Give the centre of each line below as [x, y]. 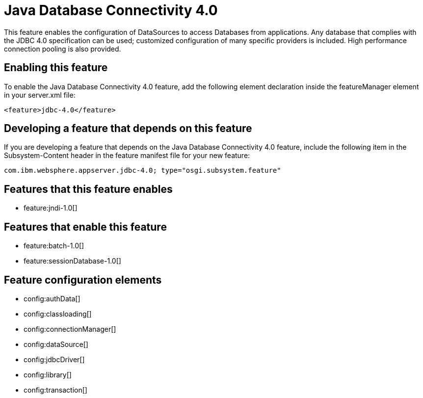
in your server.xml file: [40, 95]
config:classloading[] [58, 314]
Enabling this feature [56, 68]
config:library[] [48, 374]
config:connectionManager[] [70, 329]
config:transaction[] [55, 390]
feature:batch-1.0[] [54, 246]
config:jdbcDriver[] [54, 359]
